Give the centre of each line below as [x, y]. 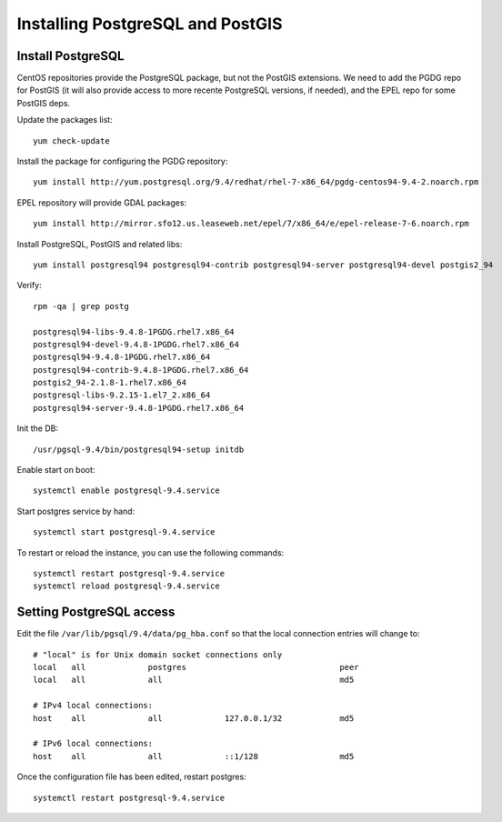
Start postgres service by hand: [76, 511]
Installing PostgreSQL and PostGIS [150, 24]
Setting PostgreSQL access [96, 612]
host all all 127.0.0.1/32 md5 [194, 718]
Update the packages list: [65, 120]
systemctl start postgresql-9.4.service [124, 532]
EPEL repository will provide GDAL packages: [101, 202]
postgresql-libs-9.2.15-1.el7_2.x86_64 [122, 395]
